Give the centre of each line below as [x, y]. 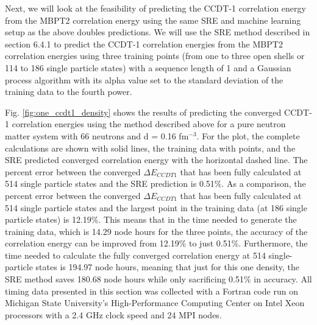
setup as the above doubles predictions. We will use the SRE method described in [158, 32]
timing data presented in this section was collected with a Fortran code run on [151, 291]
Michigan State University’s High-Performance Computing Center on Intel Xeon [155, 303]
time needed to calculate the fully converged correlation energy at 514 [135, 255]
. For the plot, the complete [248, 135]
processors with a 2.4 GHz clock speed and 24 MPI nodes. [113, 314]
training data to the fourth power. [69, 92]
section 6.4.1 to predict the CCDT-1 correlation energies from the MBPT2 [144, 44]
